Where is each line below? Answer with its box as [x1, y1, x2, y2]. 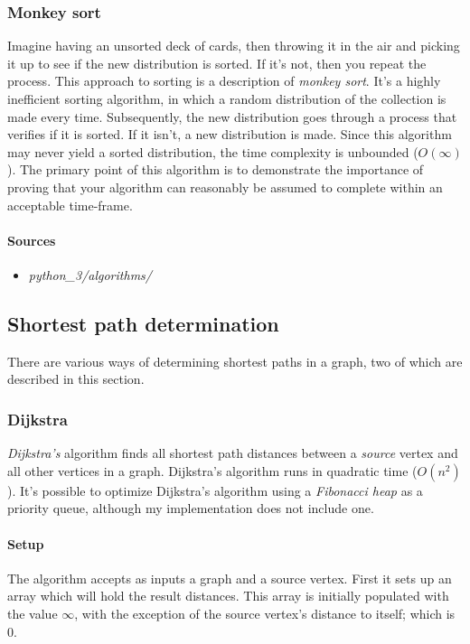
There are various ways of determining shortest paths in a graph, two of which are [7, 351, 463, 370]
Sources [7, 230, 56, 249]
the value [7, 603, 58, 622]
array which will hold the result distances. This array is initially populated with [7, 586, 449, 605]
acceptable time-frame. [7, 195, 133, 214]
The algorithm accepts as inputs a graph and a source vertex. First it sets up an [7, 568, 452, 587]
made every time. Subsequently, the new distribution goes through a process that [7, 107, 457, 126]
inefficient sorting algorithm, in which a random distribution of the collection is [7, 89, 446, 107]
